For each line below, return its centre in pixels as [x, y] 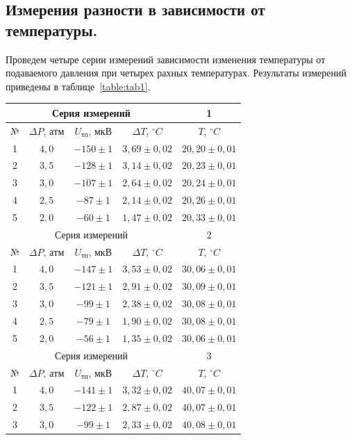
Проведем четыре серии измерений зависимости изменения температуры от [166, 59]
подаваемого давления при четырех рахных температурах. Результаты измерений [176, 73]
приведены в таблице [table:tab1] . [78, 86]
